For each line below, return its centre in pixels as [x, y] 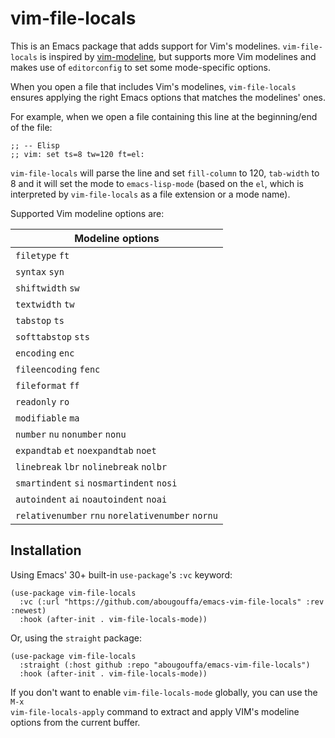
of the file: [31, 127]
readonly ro [42, 401]
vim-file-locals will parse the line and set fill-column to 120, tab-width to [165, 173]
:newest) [28, 610]
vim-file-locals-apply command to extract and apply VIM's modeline [155, 711]
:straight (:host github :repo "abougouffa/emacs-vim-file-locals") [165, 665]
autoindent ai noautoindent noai [91, 499]
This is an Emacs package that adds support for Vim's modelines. [145, 46]
